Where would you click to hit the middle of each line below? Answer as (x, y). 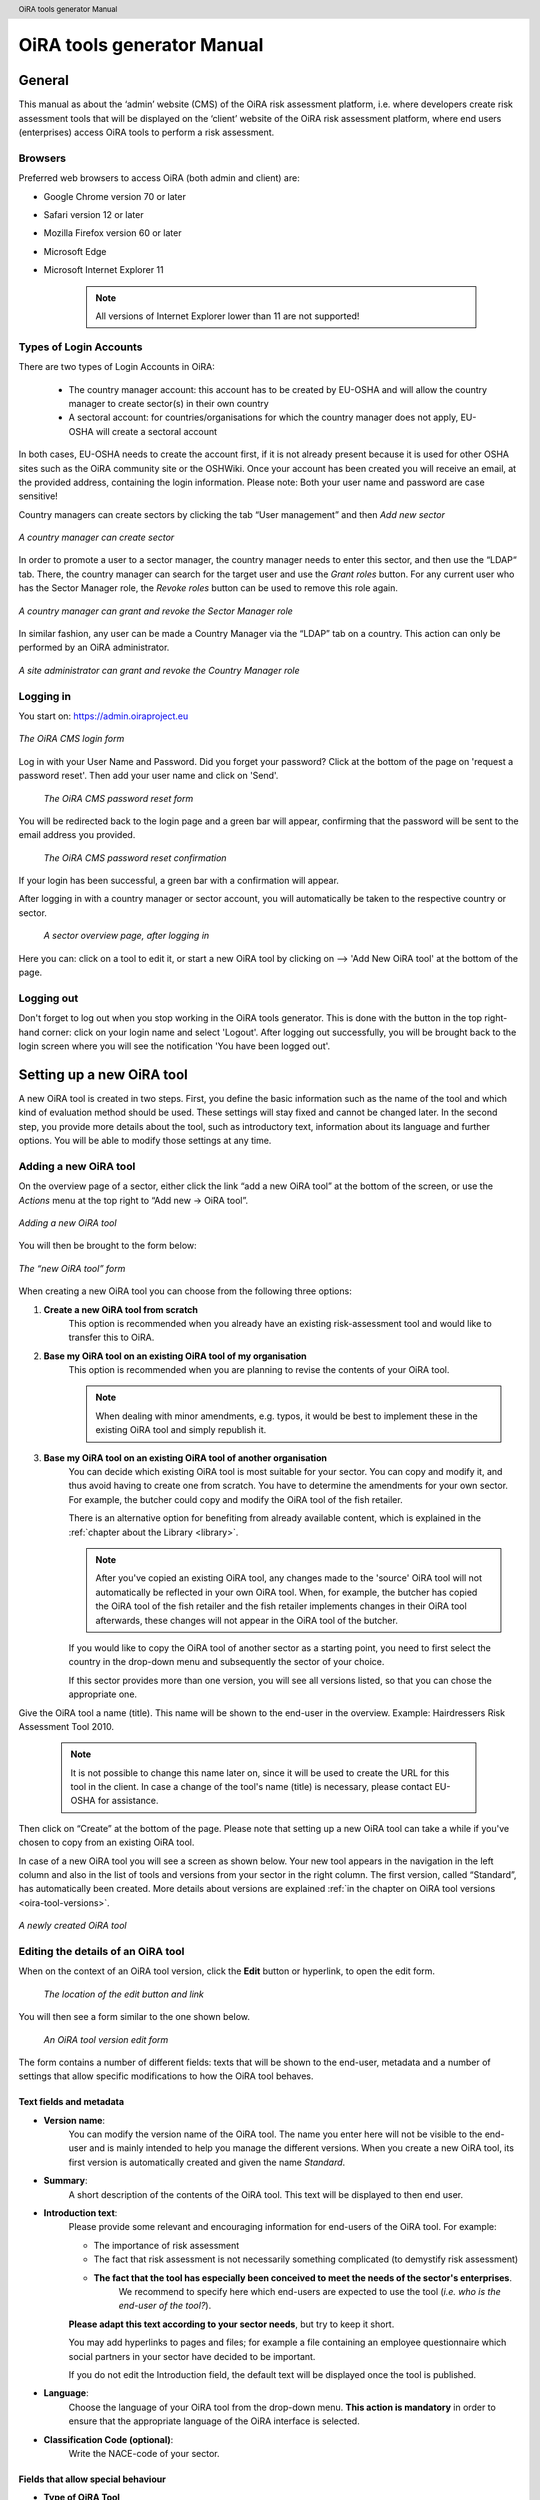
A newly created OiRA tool (72, 1926)
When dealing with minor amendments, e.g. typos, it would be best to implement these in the (287, 1416)
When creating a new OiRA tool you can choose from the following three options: (185, 1291)
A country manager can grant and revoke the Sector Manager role (156, 611)
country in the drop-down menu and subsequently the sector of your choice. (226, 1662)
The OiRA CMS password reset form (118, 798)
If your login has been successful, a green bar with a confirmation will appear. (179, 881)
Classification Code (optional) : (108, 2439)
